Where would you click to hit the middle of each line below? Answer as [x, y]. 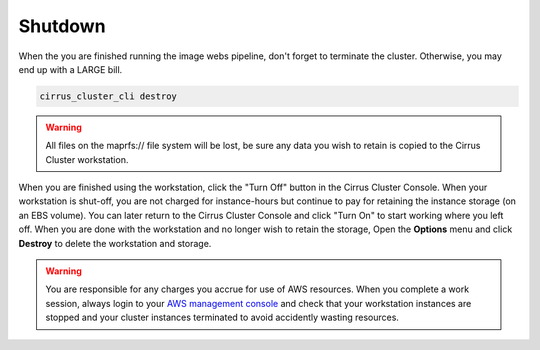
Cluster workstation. [87, 159]
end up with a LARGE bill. [70, 69]
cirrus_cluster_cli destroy [108, 96]
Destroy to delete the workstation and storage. [115, 243]
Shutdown [62, 26]
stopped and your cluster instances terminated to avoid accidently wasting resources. [222, 317]
